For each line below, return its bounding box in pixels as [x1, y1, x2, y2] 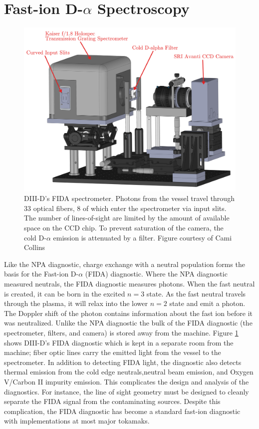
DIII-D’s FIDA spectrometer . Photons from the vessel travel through [24, 193, 235, 203]
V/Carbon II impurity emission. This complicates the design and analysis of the [4, 376, 249, 386]
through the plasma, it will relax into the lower [4, 298, 148, 308]
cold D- [24, 232, 46, 242]
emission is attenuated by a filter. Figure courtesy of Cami [53, 232, 232, 242]
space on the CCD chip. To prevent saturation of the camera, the [24, 222, 224, 233]
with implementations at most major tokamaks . [4, 415, 150, 426]
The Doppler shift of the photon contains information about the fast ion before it [4, 307, 253, 318]
